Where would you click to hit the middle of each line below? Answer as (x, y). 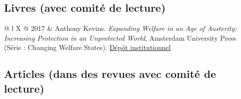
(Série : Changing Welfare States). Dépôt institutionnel (87, 47)
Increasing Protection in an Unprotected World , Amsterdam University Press (120, 37)
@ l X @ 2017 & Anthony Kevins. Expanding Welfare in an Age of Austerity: (120, 28)
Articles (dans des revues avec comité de (110, 74)
